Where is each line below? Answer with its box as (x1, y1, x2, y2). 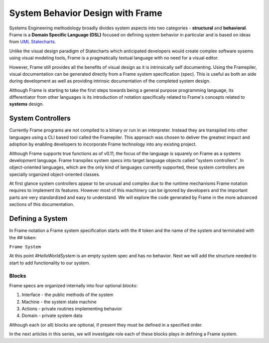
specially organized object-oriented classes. (9, 171, 101, 177)
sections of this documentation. (9, 201, 74, 207)
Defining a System (9, 214, 68, 223)
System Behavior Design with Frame (9, 7, 162, 18)
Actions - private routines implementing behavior (21, 306, 122, 312)
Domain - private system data (21, 313, 83, 319)
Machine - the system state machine (21, 299, 97, 305)
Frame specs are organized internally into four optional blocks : (9, 282, 138, 289)
